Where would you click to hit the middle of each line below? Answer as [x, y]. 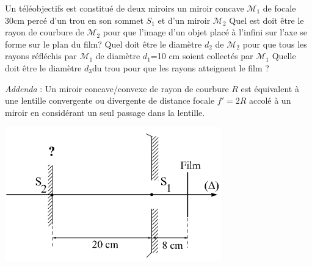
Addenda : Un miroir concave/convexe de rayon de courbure [117, 88]
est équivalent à [270, 88]
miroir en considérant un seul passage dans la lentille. [105, 112]
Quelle [284, 56]
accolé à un [270, 100]
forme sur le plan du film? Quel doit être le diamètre [103, 44]
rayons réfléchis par [41, 56]
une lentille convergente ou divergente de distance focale [110, 100]
